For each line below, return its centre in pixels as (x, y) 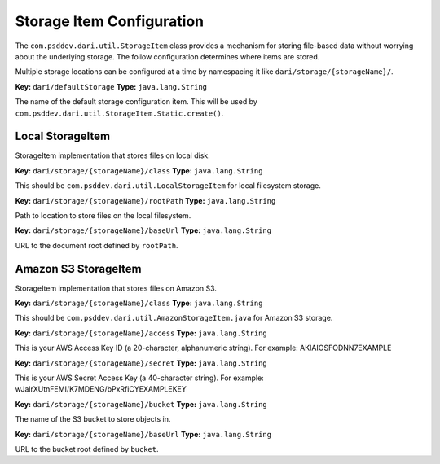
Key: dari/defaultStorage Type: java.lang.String (111, 86)
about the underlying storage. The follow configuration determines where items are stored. (167, 56)
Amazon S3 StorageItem (78, 269)
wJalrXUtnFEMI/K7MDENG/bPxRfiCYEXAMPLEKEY (101, 389)
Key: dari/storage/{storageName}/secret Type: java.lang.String (141, 363)
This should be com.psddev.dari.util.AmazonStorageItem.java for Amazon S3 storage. (174, 318)
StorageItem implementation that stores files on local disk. (113, 155)
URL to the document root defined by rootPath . (97, 245)
